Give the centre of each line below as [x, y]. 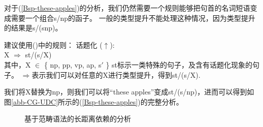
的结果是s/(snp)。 [33, 28]
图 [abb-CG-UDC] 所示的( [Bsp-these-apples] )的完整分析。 [94, 101]
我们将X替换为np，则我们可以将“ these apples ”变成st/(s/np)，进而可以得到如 [129, 92]
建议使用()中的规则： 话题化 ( [53, 44]
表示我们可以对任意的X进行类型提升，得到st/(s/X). [116, 74]
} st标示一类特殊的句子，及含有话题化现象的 [179, 64]
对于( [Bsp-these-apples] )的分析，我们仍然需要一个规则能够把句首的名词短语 [127, 8]
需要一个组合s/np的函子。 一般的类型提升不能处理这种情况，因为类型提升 [133, 18]
